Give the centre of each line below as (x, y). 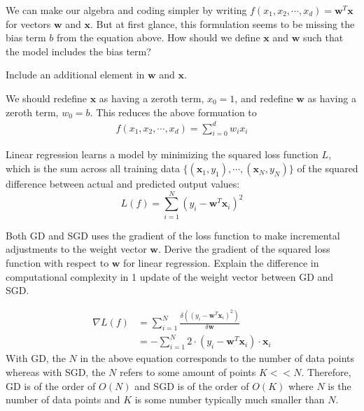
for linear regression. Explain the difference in (221, 262)
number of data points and (63, 399)
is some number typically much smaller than (230, 399)
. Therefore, (326, 372)
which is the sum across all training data (93, 168)
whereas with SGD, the (56, 372)
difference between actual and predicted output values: (123, 184)
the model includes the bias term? (78, 51)
